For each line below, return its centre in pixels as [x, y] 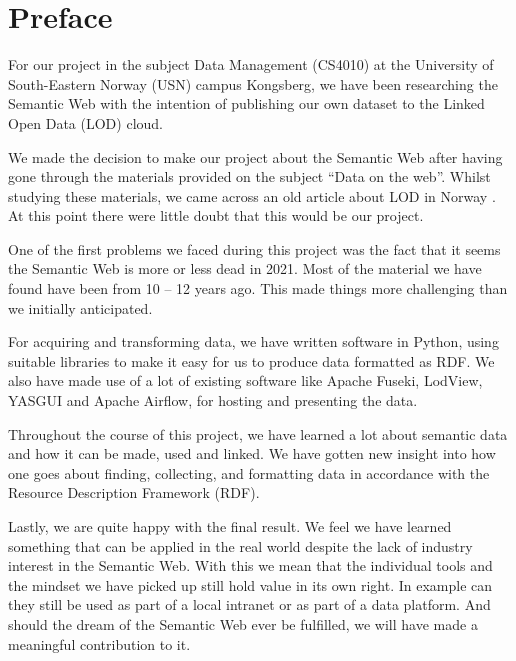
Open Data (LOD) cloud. [85, 122]
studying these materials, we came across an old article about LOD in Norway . [252, 195]
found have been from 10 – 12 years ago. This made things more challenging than [258, 288]
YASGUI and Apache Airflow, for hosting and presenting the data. [213, 400]
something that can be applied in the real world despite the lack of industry [240, 545]
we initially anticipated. [80, 307]
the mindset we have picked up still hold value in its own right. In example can [250, 584]
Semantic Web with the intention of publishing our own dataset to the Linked [246, 103]
